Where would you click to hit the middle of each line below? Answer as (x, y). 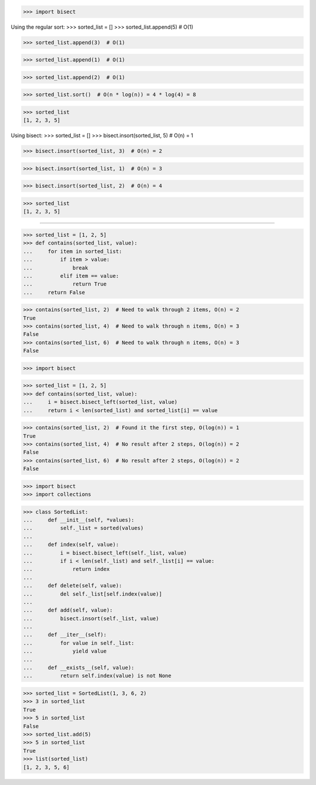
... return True (65, 284)
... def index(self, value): (71, 545)
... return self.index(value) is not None (97, 676)
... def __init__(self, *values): (79, 520)
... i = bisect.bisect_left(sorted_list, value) (100, 402)
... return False (54, 292)
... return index (66, 569)
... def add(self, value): (68, 610)
